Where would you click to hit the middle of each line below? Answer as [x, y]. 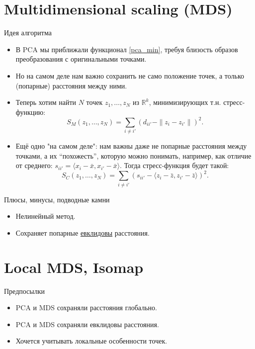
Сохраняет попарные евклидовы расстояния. [83, 232]
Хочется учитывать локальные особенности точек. [91, 341]
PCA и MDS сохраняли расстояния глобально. [86, 307]
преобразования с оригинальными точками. [81, 59]
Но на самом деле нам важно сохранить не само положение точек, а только [130, 75]
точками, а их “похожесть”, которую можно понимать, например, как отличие [133, 155]
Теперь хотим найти [46, 102]
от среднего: [34, 165]
